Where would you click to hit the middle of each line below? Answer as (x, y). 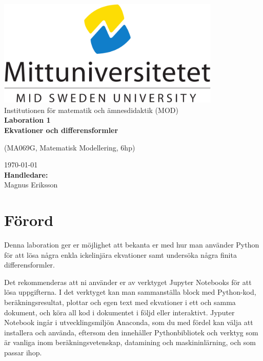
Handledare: (26, 174)
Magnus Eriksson (31, 185)
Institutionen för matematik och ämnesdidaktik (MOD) (91, 110)
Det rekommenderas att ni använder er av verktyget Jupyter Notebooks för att (128, 282)
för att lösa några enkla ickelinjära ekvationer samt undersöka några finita (120, 254)
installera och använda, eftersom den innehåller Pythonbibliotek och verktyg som (131, 332)
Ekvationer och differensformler (61, 130)
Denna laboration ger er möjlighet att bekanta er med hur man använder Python (132, 245)
